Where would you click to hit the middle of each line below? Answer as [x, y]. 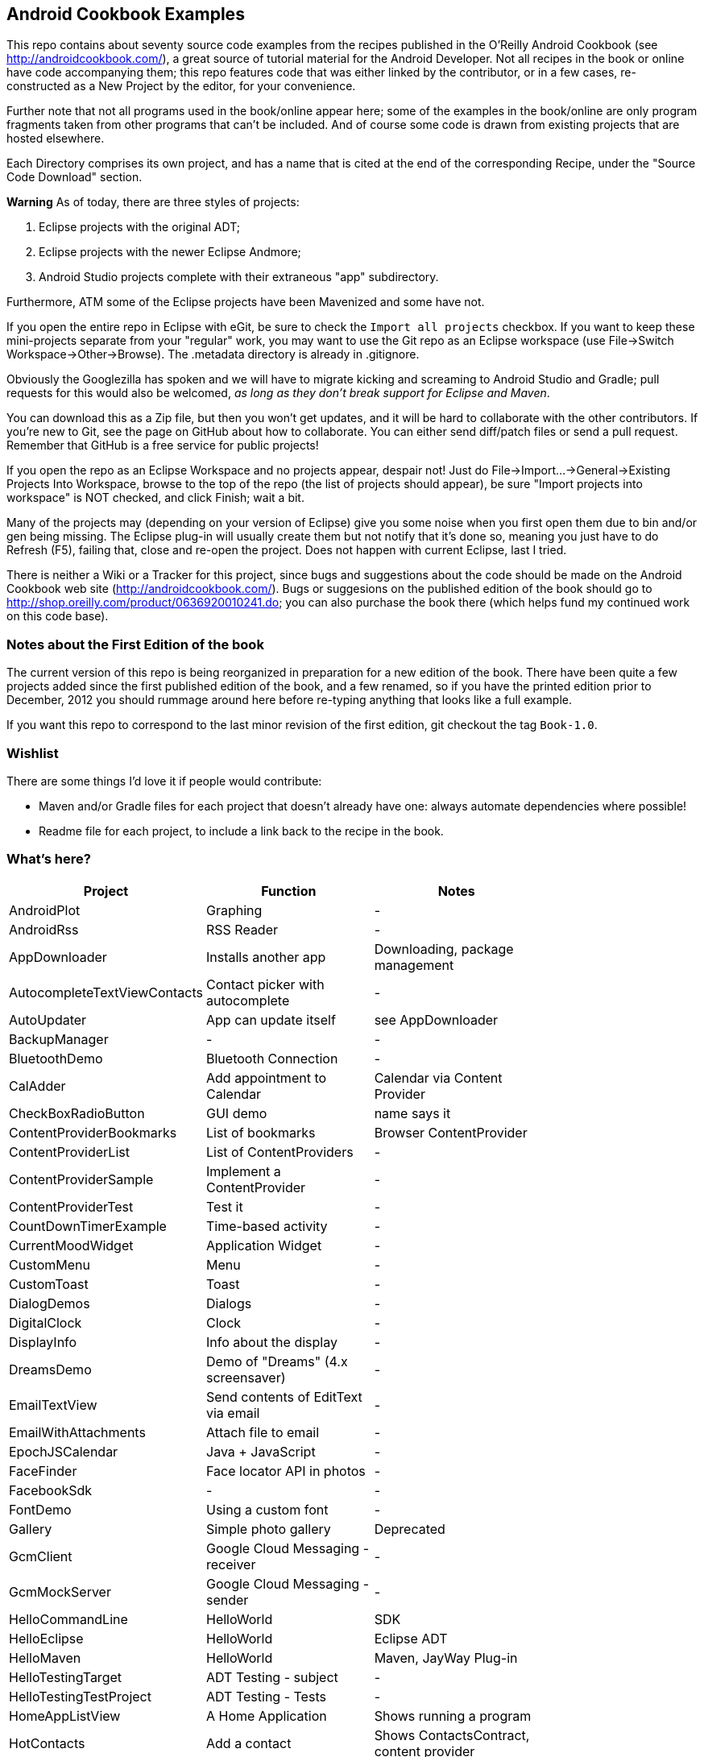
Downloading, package [444, 949]
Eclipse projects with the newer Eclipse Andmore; [170, 252]
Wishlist [33, 753]
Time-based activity [267, 1226]
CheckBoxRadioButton [77, 1113]
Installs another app [266, 957]
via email [233, 1413]
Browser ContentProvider [451, 1132]
